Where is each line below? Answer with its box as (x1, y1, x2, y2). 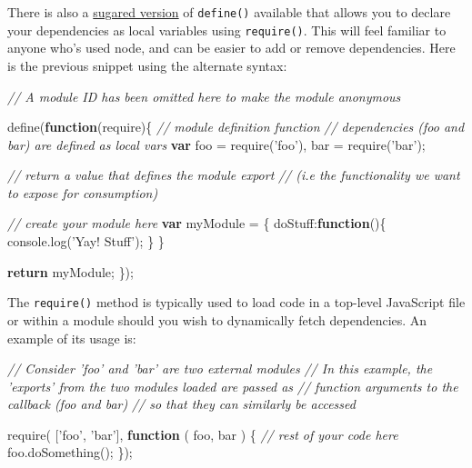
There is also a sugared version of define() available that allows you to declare (7, 3, 451, 21)
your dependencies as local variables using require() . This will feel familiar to (7, 20, 447, 39)
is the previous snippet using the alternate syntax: (7, 55, 287, 75)
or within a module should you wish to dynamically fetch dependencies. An (7, 310, 427, 329)
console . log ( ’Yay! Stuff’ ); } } (7, 232, 165, 251)
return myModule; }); (7, 262, 134, 281)
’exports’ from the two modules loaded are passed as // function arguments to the (7, 376, 458, 395)
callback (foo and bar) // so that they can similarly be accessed (7, 394, 356, 413)
